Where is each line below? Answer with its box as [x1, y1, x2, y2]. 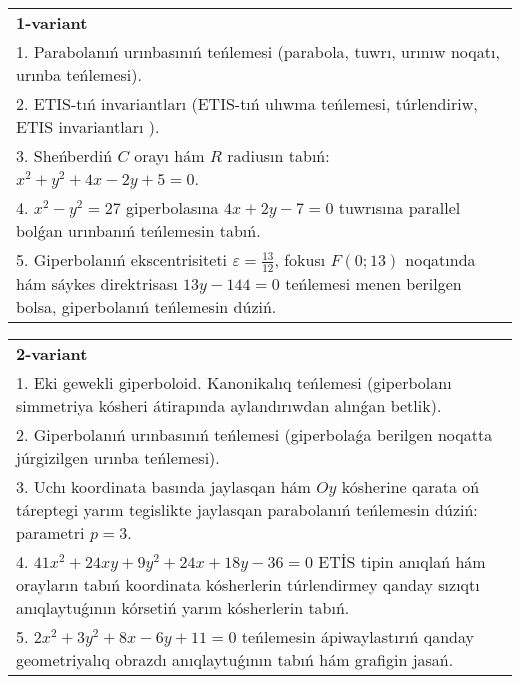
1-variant [16, 11, 88, 34]
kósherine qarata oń [341, 474, 480, 498]
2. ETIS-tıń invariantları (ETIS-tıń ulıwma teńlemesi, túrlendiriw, [16, 92, 478, 115]
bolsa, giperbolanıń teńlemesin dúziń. [16, 294, 277, 318]
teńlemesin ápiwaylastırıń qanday [241, 624, 474, 648]
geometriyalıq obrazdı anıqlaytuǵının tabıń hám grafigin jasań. [16, 647, 454, 671]
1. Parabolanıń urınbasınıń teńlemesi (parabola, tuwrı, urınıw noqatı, [16, 40, 500, 63]
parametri [16, 520, 85, 544]
